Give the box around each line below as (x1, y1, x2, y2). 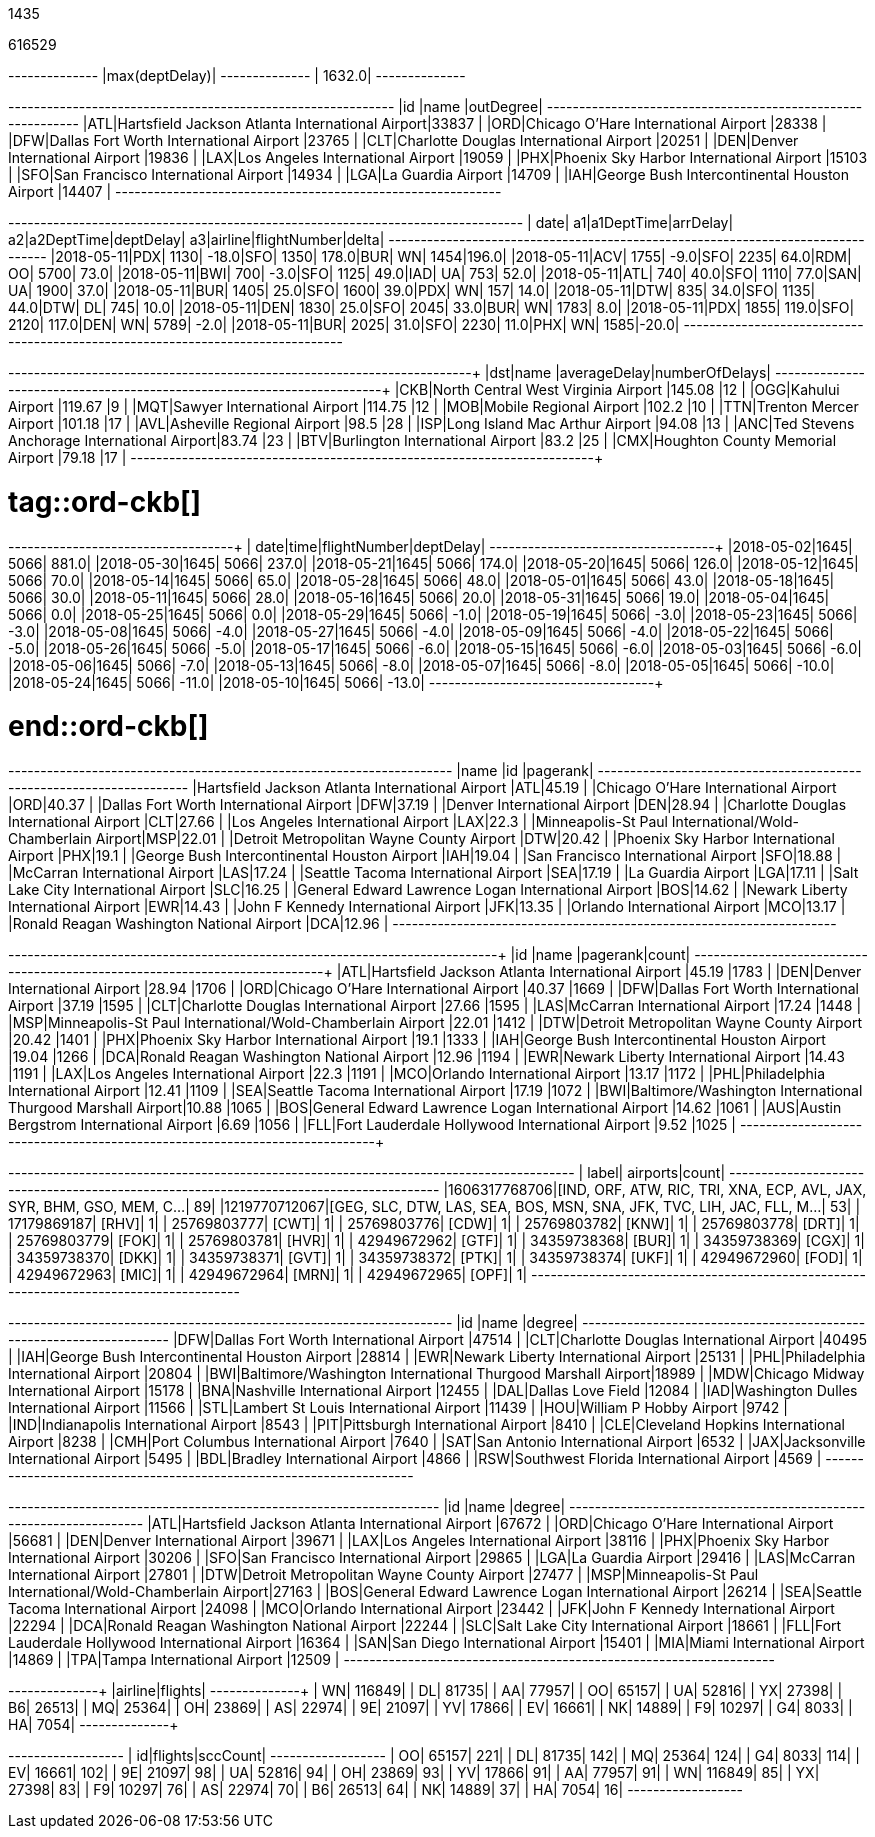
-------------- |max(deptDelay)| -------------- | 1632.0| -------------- (8, 67, 466, 84)
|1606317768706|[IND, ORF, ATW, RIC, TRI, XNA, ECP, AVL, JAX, (443, 1181, 867, 1198)
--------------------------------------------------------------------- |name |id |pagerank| (8, 762, 594, 779)
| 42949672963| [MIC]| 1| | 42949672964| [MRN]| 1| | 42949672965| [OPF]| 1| (8, 1266, 528, 1283)
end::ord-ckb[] (8, 709, 209, 744)
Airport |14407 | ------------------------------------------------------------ (8, 183, 502, 200)
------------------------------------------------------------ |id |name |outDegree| (8, 98, 543, 115)
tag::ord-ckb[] (8, 484, 202, 519)
